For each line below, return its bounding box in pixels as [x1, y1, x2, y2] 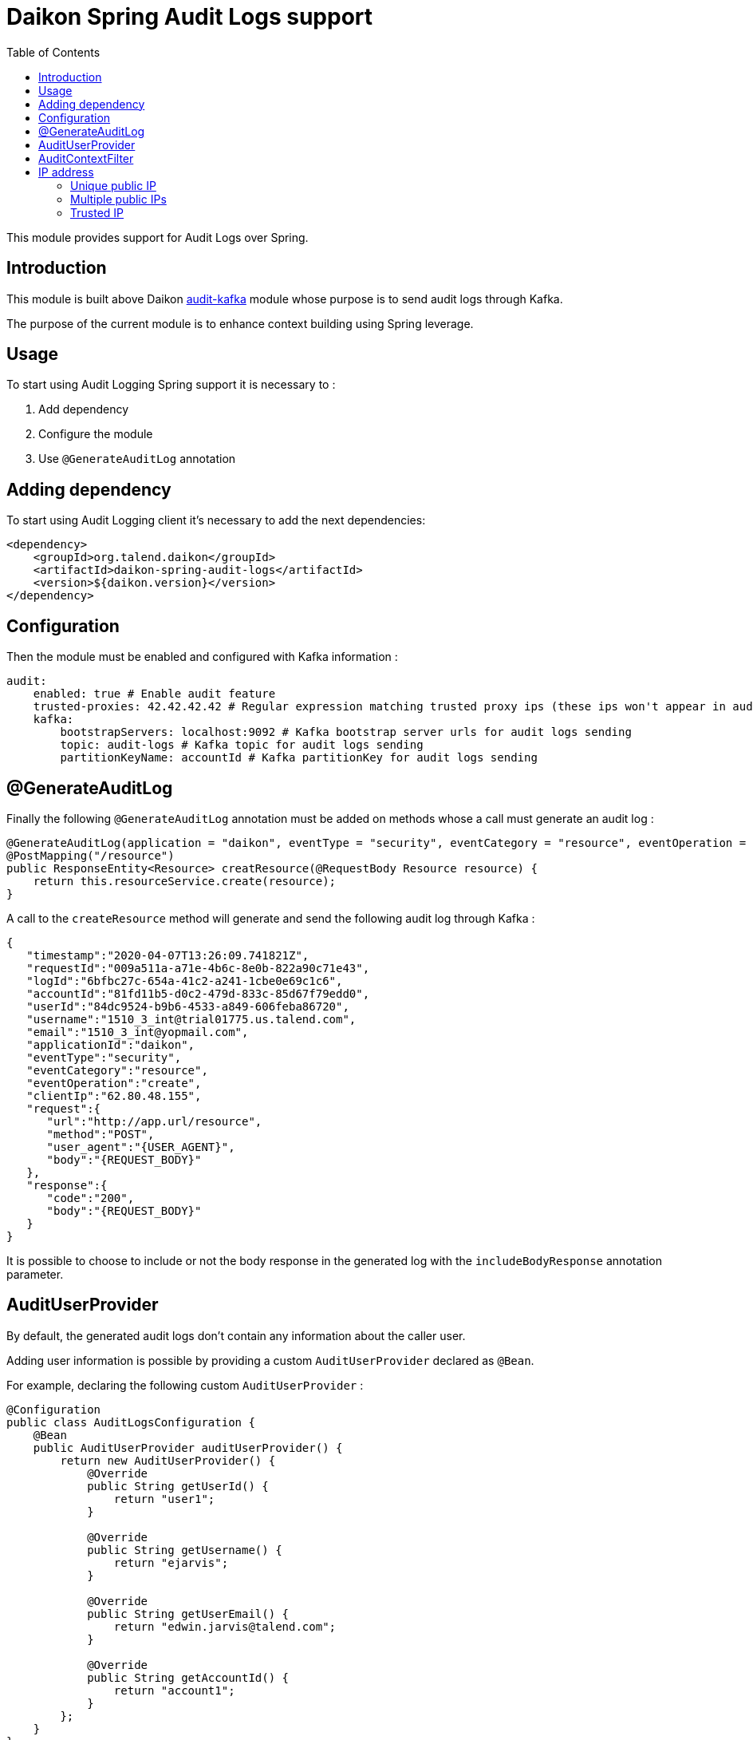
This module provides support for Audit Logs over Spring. [6, 230, 309, 244]
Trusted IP [70, 205, 124, 219]
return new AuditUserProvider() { [60, 1453, 276, 1467]
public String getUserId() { [87, 1479, 269, 1493]
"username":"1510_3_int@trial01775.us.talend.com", [26, 1012, 357, 1026]
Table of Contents [6, 45, 101, 59]
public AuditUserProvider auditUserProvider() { [33, 1441, 343, 1454]
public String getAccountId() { [87, 1671, 290, 1684]
